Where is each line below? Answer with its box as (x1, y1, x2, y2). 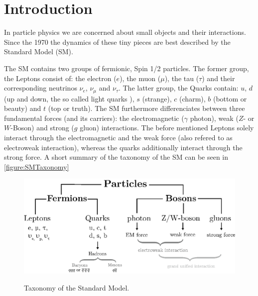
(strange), (142, 93, 172, 103)
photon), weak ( (190, 112, 239, 123)
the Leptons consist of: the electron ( (4, 73, 117, 83)
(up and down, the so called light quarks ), (4, 93, 134, 103)
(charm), (179, 93, 206, 103)
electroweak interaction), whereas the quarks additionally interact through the (4, 142, 243, 152)
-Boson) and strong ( (10, 122, 74, 133)
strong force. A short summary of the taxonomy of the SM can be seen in (4, 152, 229, 162)
